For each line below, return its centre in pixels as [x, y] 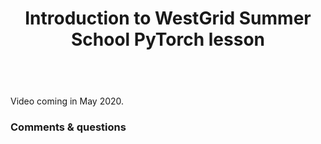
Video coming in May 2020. [67, 101]
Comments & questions [68, 127]
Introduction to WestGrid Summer [168, 18]
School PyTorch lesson [168, 39]
